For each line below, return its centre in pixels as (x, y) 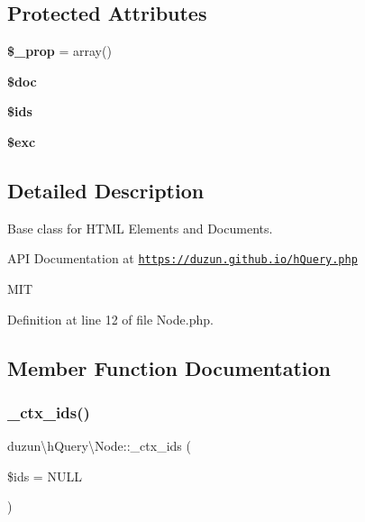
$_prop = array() (59, 51)
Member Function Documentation (169, 367)
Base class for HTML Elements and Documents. (140, 228)
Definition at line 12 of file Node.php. (110, 319)
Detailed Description (106, 190)
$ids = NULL (45, 476)
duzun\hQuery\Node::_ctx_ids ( (99, 446)
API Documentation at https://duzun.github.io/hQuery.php (182, 258)
